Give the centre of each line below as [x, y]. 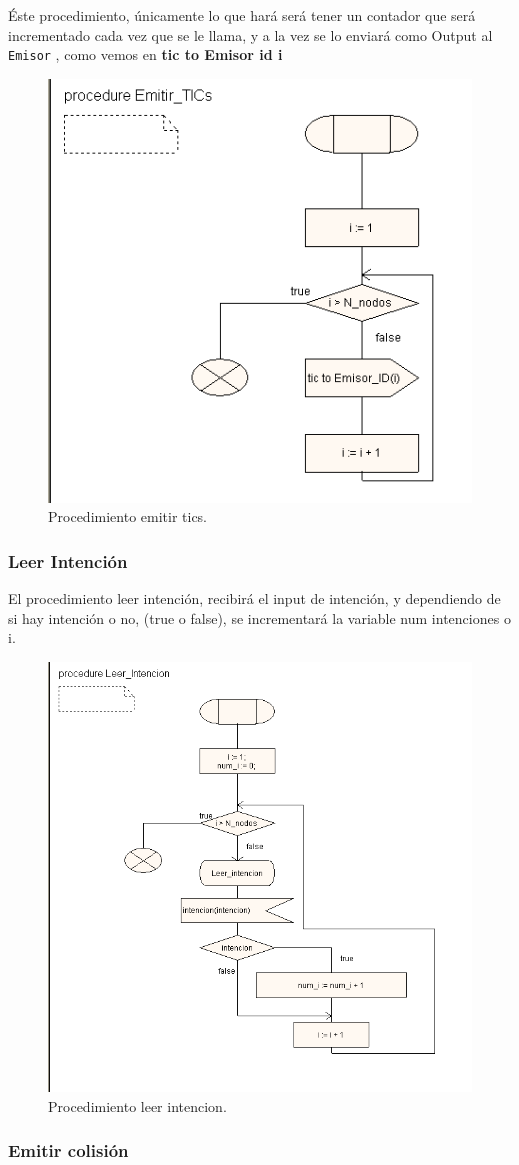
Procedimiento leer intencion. [137, 1105]
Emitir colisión [68, 1150]
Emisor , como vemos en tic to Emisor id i [145, 54]
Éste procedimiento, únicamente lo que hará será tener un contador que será [242, 15]
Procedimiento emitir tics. [128, 516]
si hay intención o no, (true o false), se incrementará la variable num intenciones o [259, 617]
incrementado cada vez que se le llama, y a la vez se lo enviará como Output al [250, 34]
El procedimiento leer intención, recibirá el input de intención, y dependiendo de [254, 598]
